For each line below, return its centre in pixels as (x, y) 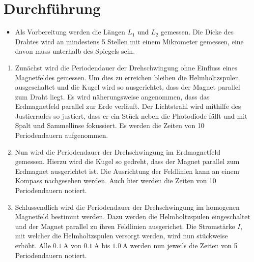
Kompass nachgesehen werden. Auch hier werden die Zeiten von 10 (115, 180)
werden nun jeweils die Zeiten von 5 (184, 245)
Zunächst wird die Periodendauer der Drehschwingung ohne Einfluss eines (126, 67)
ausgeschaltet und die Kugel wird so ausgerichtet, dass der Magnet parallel (127, 87)
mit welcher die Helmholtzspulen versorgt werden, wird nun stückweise (121, 236)
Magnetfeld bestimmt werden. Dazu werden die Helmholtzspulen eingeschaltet (133, 216)
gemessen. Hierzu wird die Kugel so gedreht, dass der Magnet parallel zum (127, 161)
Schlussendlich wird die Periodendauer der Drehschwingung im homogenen (127, 207)
